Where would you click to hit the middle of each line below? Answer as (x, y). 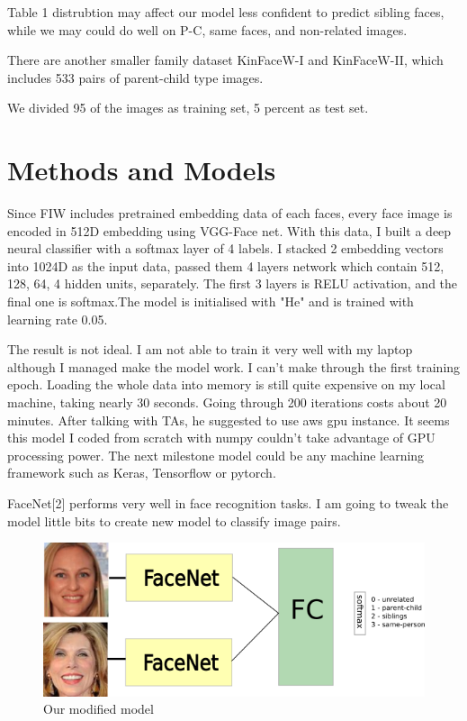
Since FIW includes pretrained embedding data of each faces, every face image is (230, 213)
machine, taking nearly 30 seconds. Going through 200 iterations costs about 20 (227, 402)
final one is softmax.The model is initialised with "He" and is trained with (211, 301)
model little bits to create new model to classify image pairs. (174, 520)
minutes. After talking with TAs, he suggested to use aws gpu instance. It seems (229, 420)
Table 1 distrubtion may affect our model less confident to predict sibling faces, (226, 12)
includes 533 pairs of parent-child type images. (135, 77)
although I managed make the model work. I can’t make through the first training (234, 366)
